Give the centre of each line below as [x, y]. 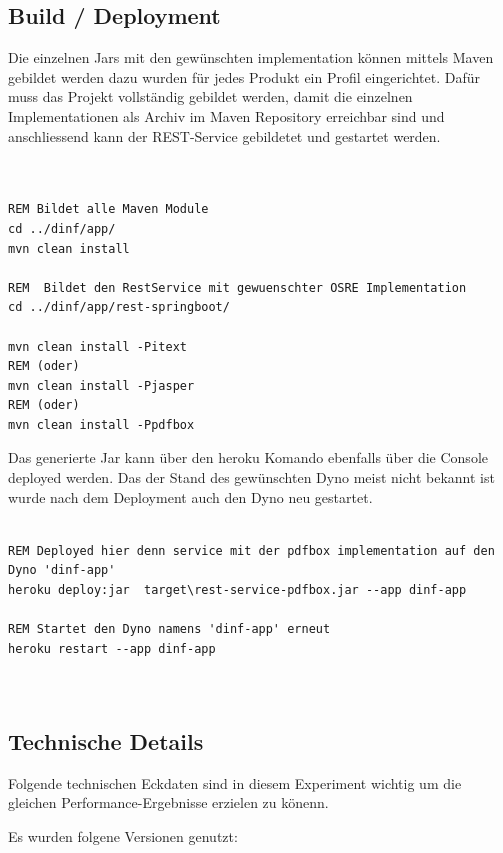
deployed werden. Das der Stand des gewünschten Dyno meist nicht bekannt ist [251, 477]
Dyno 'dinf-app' [62, 570]
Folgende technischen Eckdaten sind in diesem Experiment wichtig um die [235, 782]
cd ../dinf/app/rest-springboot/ [119, 307]
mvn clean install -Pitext [97, 346]
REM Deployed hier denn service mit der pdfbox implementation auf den [251, 550]
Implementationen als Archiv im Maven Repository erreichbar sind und [226, 115]
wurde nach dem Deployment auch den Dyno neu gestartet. [190, 496]
